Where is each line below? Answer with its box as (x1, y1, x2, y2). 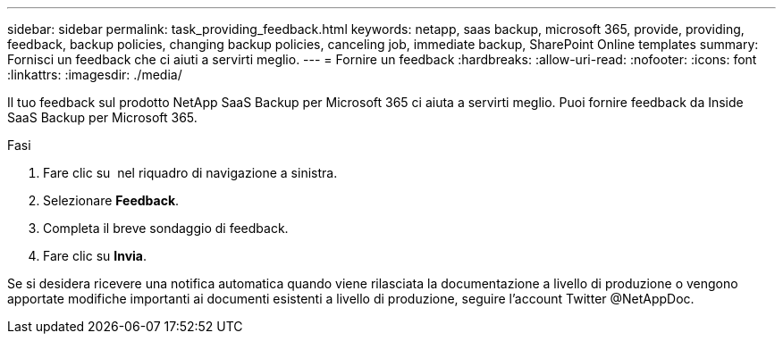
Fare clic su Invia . (43, 248, 147, 263)
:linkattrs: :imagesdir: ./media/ (7, 67, 182, 82)
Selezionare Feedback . (43, 193, 180, 208)
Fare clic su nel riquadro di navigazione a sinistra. (43, 165, 338, 180)
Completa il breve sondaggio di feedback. (43, 220, 289, 236)
